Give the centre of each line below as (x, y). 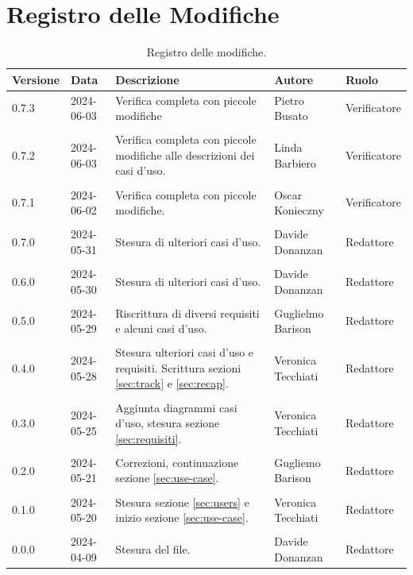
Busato (291, 116)
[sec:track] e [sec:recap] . (172, 383)
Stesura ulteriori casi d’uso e (185, 352)
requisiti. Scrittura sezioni (178, 367)
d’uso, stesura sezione (168, 423)
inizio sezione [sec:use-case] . (182, 517)
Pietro (289, 100)
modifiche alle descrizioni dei (185, 154)
